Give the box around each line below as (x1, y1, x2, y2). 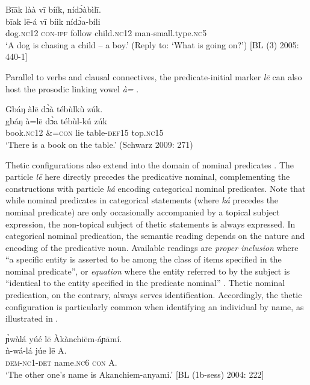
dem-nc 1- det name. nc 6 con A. (5, 356, 117, 369)
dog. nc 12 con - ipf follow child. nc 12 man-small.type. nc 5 (5, 27, 207, 39)
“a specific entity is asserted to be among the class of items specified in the (5, 253, 282, 266)
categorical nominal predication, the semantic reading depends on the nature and (5, 229, 305, 242)
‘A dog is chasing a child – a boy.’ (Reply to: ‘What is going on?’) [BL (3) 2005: (5, 38, 299, 51)
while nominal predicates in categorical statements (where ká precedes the (5, 194, 279, 206)
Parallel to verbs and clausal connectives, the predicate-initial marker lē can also (5, 70, 302, 83)
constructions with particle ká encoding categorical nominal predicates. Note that (5, 182, 306, 194)
